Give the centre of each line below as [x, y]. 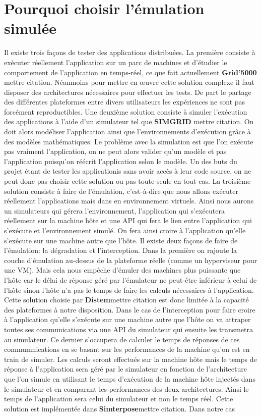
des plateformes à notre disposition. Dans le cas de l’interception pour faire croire [130, 309]
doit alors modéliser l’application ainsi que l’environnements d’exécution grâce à [127, 132]
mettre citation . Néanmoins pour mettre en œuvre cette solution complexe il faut [129, 82]
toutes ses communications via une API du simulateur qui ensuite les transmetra [129, 329]
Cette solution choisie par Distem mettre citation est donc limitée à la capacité [126, 300]
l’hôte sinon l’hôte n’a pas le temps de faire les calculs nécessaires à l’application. [129, 290]
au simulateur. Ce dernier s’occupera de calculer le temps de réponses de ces [122, 339]
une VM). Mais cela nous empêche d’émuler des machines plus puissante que [122, 270]
